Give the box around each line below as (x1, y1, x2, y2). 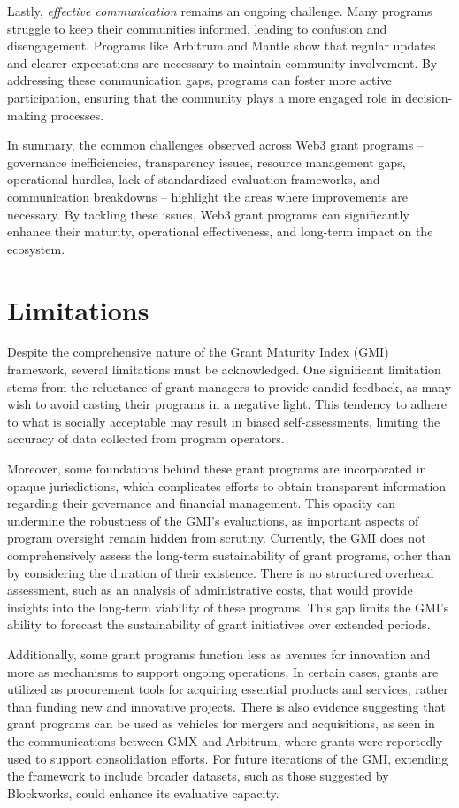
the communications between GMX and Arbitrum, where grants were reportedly (7, 731, 443, 750)
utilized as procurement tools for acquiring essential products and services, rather (7, 680, 448, 698)
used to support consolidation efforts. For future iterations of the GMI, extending (7, 749, 448, 767)
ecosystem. (7, 239, 65, 258)
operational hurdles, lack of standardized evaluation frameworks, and (7, 170, 380, 189)
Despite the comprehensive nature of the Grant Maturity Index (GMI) (7, 342, 389, 361)
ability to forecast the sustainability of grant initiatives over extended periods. (7, 615, 431, 634)
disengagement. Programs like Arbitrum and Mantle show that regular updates (7, 36, 436, 55)
